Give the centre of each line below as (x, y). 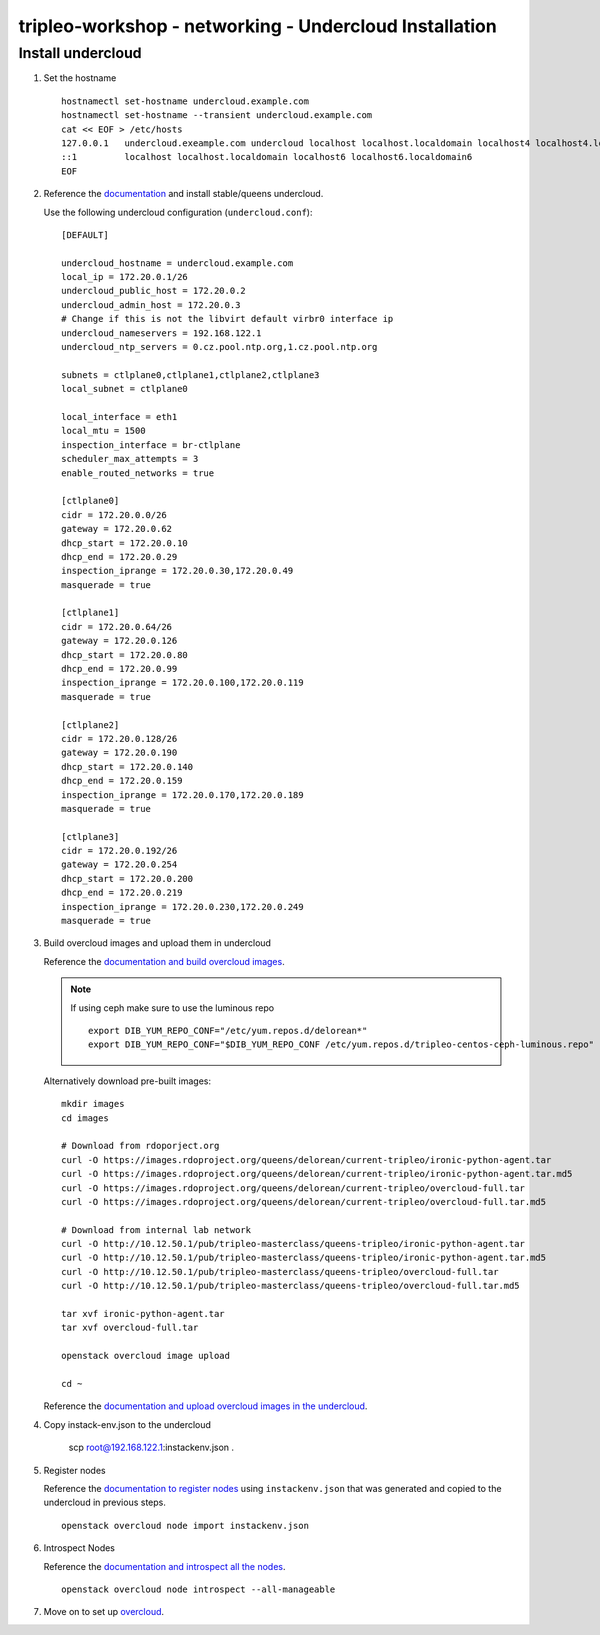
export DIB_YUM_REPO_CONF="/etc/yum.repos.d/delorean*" (228, 1030)
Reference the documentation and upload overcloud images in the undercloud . (205, 1406)
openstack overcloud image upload (145, 1356)
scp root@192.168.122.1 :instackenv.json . (151, 1447)
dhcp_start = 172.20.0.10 (125, 543)
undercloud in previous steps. (105, 1502)
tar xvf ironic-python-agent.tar (143, 1314)
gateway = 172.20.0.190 (119, 753)
